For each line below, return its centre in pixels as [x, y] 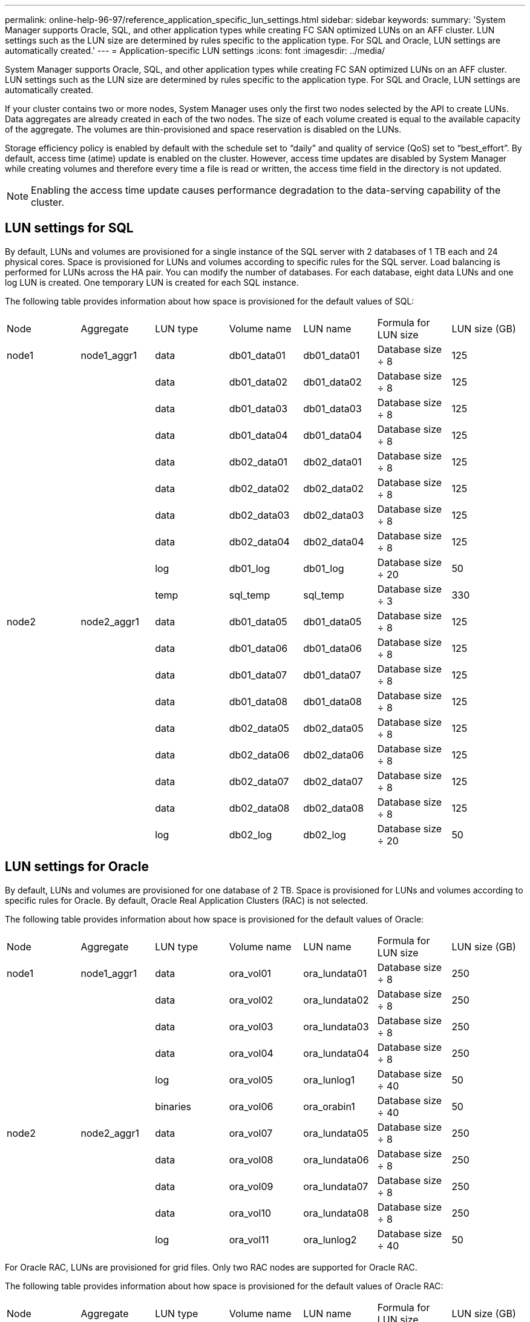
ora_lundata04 [336, 1053]
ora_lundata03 [336, 1026]
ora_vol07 [251, 1133]
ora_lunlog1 [329, 1080]
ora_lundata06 [336, 1159]
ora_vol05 [251, 1080]
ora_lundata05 [336, 1133]
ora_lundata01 [335, 973]
